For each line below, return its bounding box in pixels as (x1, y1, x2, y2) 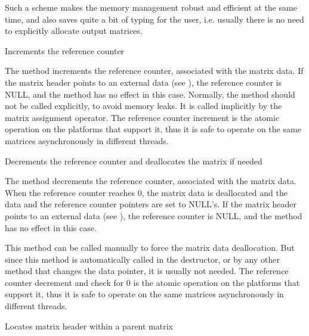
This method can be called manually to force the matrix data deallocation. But (5, 241, 295, 254)
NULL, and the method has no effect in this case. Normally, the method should (5, 88, 295, 100)
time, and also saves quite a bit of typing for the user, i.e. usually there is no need (5, 13, 304, 25)
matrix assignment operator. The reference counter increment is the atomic (5, 111, 280, 123)
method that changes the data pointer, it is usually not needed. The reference (5, 265, 289, 277)
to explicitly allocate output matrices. (5, 24, 143, 37)
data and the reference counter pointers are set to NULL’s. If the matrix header (5, 198, 296, 210)
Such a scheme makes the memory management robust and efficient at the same (5, 1, 297, 13)
